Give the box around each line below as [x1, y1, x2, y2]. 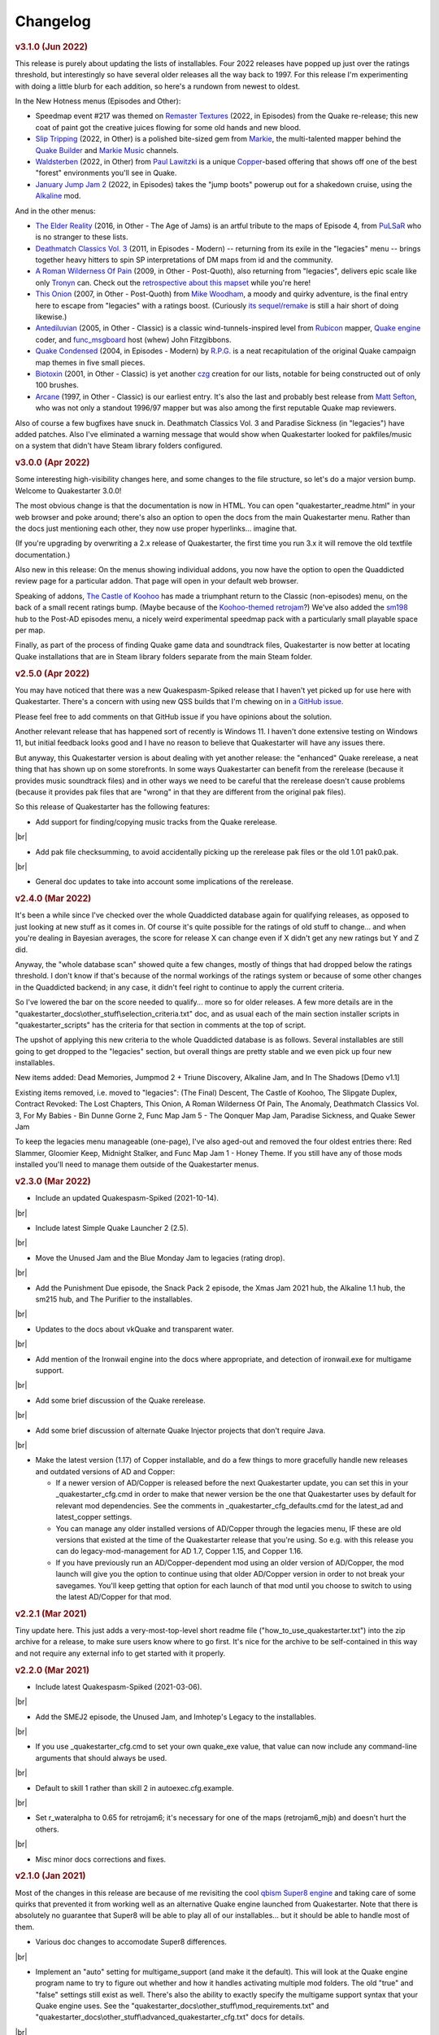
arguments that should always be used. [35, 1753, 167, 1762]
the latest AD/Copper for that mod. [55, 1591, 172, 1601]
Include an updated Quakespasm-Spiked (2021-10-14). [35, 1193, 219, 1203]
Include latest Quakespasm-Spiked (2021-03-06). [35, 1682, 202, 1691]
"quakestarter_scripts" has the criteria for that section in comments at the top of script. [15, 1020, 306, 1030]
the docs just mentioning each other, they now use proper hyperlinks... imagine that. [15, 523, 298, 533]
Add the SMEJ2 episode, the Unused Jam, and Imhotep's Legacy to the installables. [35, 1712, 317, 1722]
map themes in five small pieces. [35, 357, 146, 367]
